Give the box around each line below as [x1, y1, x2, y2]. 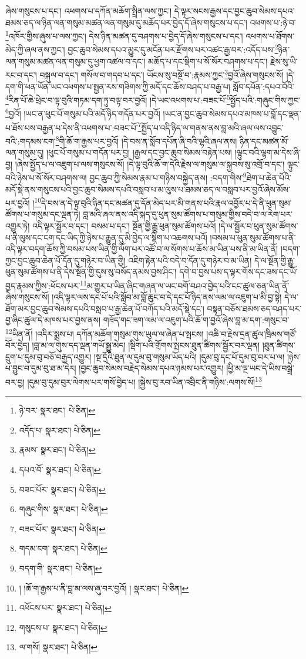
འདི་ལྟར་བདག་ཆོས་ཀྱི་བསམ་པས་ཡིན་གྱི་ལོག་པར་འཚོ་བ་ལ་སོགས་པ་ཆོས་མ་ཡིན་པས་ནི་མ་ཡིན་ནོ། [5, 243, 278, 255]
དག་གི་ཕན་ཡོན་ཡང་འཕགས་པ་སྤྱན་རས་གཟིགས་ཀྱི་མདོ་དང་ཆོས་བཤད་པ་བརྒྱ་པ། [5, 80, 230, 92]
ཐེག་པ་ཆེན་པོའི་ [246, 171, 291, 183]
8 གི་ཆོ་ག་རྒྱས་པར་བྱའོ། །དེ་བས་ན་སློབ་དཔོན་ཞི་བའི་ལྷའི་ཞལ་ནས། [55, 133, 237, 147]
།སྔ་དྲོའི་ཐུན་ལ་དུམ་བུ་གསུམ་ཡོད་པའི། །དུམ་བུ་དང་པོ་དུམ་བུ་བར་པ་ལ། [94, 350, 285, 362]
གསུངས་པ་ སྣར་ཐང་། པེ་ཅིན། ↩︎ [19, 621, 107, 633]
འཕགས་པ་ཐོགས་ [246, 29, 294, 42]
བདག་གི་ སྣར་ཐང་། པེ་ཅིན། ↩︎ [19, 562, 102, 574]
